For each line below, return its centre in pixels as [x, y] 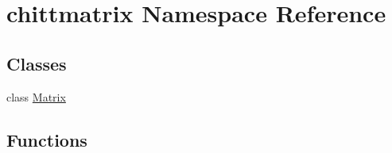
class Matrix [36, 96]
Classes [37, 63]
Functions [47, 139]
